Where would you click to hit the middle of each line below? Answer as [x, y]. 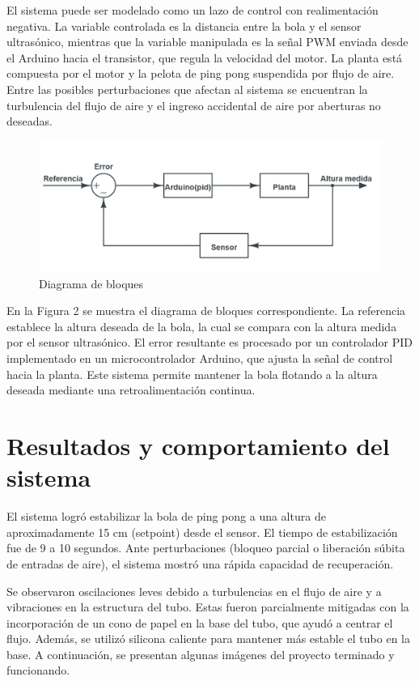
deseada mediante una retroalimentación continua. [131, 390]
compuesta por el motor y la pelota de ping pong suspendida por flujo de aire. [201, 73]
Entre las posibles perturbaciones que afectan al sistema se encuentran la [187, 89]
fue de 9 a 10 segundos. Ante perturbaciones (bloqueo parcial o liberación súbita [206, 548]
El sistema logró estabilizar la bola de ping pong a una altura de [166, 516]
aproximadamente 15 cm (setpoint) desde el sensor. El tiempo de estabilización [202, 532]
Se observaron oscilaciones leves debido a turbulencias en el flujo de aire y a [194, 591]
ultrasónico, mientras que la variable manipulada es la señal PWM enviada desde [207, 42]
